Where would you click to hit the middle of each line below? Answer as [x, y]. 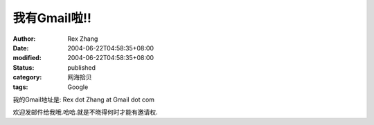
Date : [21, 48]
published [82, 67]
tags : [20, 87]
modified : [27, 58]
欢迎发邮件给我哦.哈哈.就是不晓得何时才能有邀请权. [86, 112]
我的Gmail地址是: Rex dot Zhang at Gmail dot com [84, 99]
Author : [24, 39]
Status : [24, 67]
